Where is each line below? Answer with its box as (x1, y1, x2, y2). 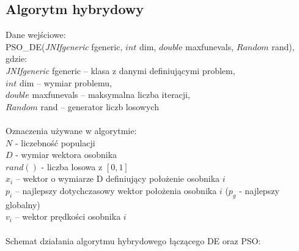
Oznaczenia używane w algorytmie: (6, 124, 137, 137)
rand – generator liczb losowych (40, 100, 159, 113)
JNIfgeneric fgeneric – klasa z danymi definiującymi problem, (6, 64, 235, 77)
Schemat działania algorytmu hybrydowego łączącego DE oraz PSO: (6, 234, 261, 247)
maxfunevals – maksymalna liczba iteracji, (32, 88, 190, 101)
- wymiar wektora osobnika (15, 148, 117, 161)
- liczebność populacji (15, 136, 95, 149)
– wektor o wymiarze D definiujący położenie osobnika (15, 172, 220, 185)
